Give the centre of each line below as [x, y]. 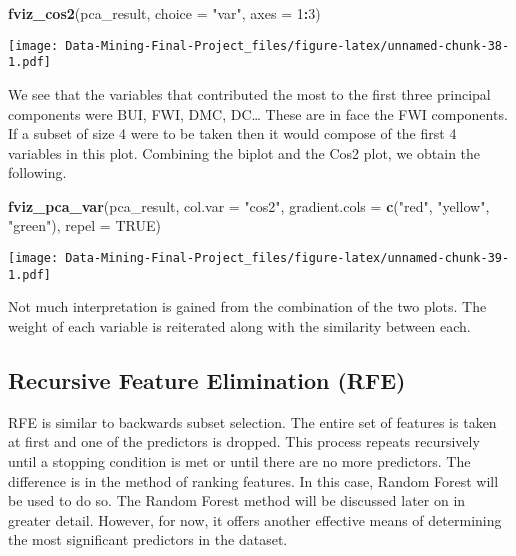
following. [37, 172]
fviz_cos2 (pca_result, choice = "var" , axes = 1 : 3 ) [164, 13]
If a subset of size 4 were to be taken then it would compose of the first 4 [232, 133]
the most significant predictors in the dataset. [148, 539]
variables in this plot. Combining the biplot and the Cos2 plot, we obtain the [244, 152]
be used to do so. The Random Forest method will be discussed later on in [237, 500]
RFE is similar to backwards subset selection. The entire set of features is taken [252, 421]
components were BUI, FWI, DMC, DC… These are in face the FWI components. [258, 113]
